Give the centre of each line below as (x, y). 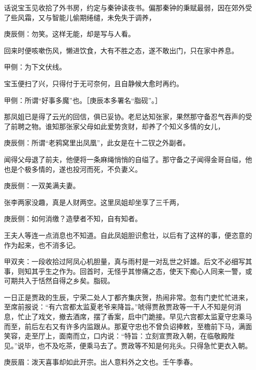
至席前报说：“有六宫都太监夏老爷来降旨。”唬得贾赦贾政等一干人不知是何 (119, 307)
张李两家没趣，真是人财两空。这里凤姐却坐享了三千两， (94, 202)
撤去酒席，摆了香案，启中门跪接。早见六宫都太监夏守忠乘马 (155, 317)
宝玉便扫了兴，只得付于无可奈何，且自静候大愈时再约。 (94, 83)
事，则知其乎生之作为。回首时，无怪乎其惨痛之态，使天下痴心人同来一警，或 (128, 271)
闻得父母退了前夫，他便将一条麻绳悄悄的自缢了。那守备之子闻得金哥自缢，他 (128, 159)
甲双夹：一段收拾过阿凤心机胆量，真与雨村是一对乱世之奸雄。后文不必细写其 (128, 261)
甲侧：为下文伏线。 (35, 67)
